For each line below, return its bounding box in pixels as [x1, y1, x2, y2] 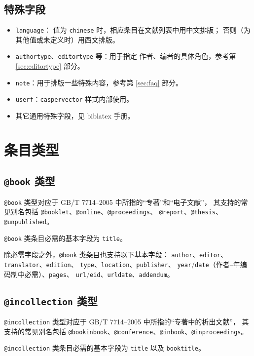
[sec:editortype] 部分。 [15, 61, 84, 71]
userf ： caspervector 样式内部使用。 [15, 94, 134, 104]
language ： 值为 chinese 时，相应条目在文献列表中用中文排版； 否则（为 [15, 25, 251, 35]
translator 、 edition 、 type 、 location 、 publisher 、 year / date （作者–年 [4, 259, 240, 270]
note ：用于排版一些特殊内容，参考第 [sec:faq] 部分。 [15, 77, 183, 87]
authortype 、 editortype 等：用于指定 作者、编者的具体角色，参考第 [15, 51, 236, 61]
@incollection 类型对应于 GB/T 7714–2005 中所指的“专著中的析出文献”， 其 [4, 316, 249, 327]
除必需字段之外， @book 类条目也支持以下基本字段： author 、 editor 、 [4, 249, 228, 260]
